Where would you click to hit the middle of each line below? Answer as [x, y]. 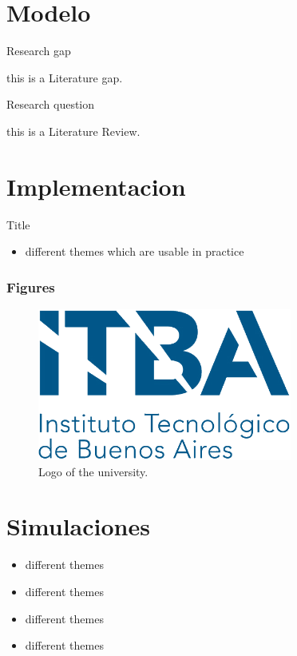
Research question [51, 104]
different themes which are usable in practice [135, 251]
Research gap [39, 51]
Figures [31, 286]
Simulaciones [78, 526]
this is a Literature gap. [65, 77]
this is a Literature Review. [73, 131]
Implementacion [96, 186]
